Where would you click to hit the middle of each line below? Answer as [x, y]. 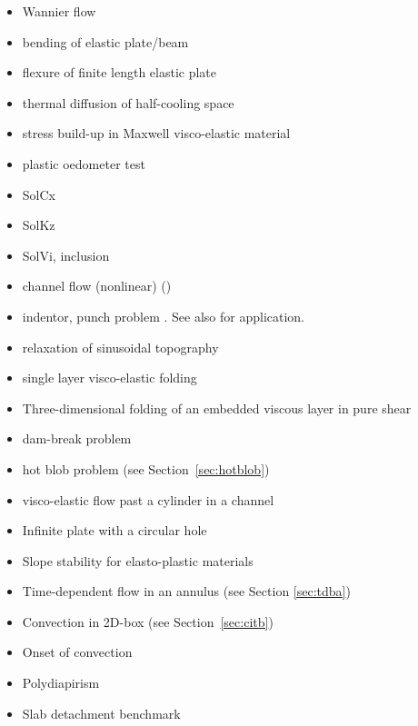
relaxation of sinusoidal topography [120, 347]
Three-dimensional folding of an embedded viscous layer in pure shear [217, 408]
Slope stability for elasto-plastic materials [138, 560]
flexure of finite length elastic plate [119, 72]
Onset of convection [77, 652]
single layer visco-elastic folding [109, 378]
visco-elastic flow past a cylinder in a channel [148, 499]
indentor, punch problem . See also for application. [163, 316]
